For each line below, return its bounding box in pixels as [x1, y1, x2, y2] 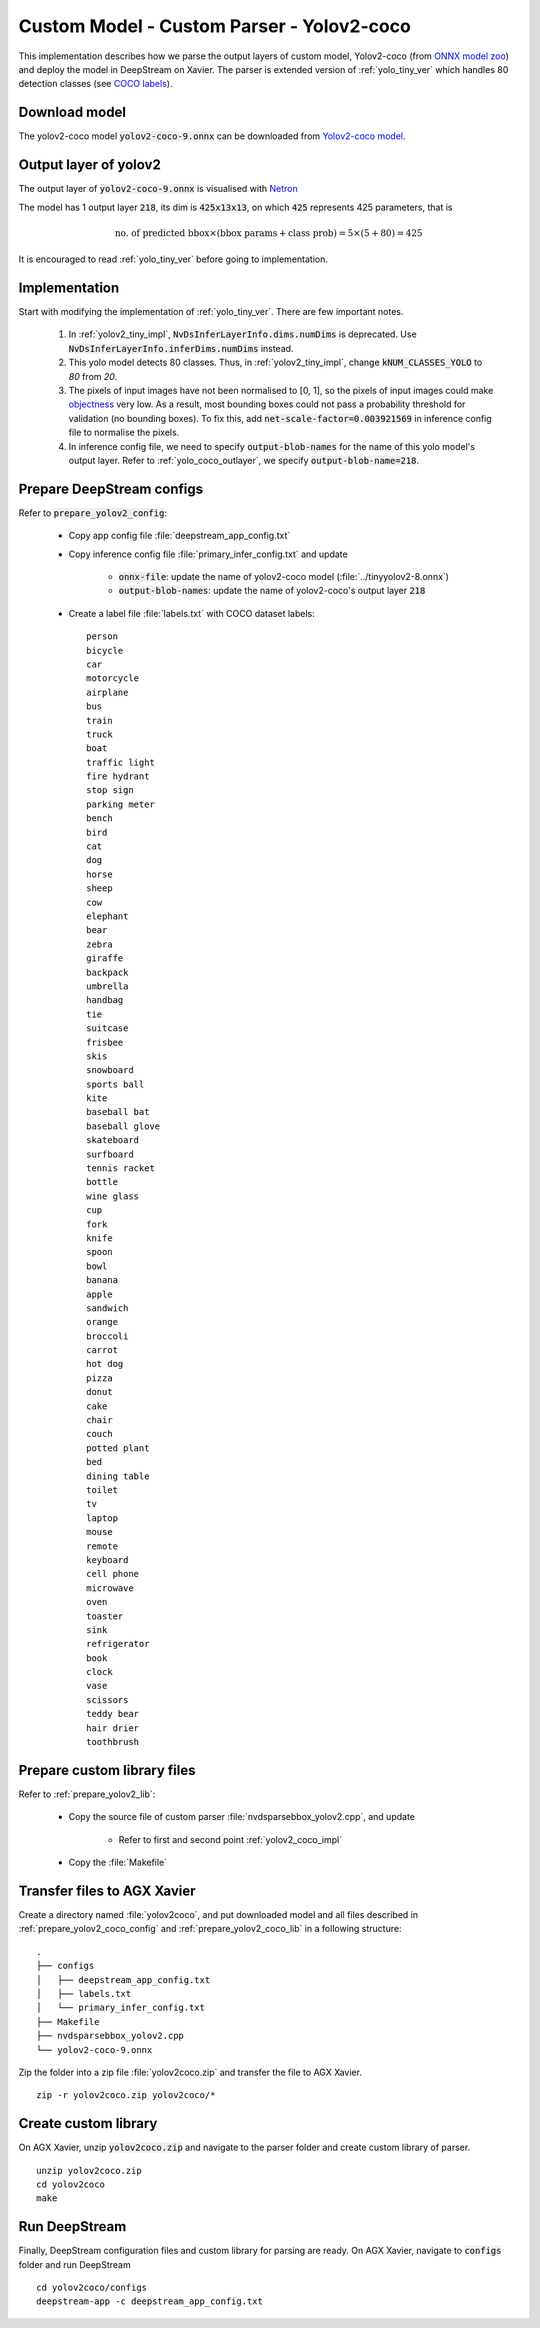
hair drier [86, 1722, 140, 1734]
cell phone [86, 1568, 140, 1580]
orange [86, 1316, 119, 1328]
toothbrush [86, 1736, 140, 1748]
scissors [86, 1694, 129, 1705]
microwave [86, 1582, 134, 1594]
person [86, 631, 119, 642]
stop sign [86, 785, 134, 796]
